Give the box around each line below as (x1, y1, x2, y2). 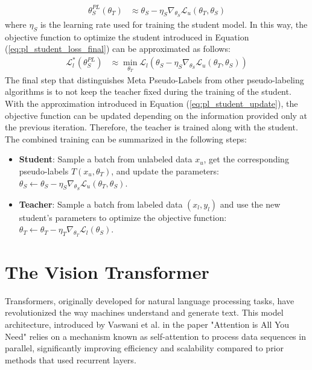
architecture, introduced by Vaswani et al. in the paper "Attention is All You (5, 317, 290, 330)
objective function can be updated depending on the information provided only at (5, 109, 308, 121)
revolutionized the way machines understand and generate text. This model (5, 306, 284, 319)
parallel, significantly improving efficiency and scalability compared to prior (5, 342, 284, 354)
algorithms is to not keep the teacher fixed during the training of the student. (5, 85, 291, 98)
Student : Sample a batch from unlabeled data (19, 153, 193, 165)
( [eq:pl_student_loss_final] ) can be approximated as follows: (5, 42, 231, 55)
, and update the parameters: (111, 165, 219, 177)
